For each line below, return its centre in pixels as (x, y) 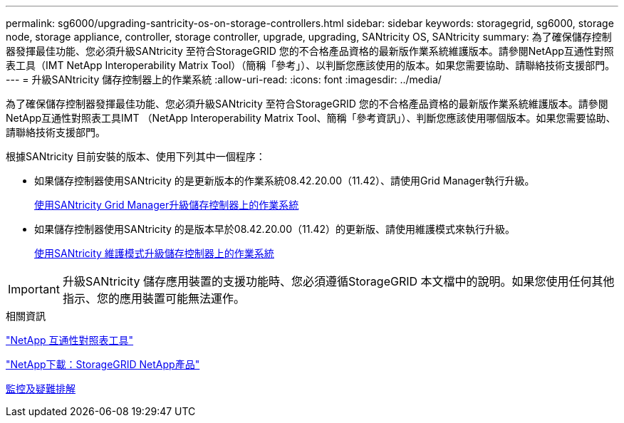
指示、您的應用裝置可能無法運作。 (154, 298)
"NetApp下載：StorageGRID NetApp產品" (103, 364)
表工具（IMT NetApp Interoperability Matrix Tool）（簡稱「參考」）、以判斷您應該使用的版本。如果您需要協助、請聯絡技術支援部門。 (311, 65)
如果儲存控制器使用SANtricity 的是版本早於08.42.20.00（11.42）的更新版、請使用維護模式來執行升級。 (275, 229)
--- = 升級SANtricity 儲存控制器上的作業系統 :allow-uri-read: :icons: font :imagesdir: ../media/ (224, 79)
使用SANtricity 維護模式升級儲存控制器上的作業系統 (154, 253)
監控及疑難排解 (41, 388)
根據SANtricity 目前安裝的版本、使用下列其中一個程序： (136, 156)
